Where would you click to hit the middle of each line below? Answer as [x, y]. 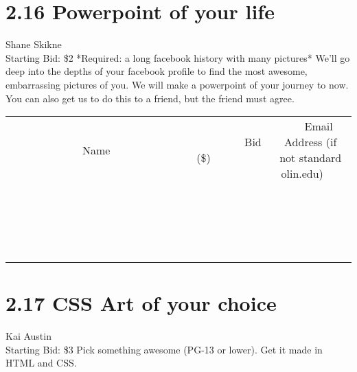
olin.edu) [302, 174]
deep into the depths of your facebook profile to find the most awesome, [157, 71]
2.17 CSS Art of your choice [141, 303]
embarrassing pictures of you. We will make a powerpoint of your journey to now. [177, 84]
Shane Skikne [34, 44]
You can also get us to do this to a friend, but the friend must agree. [150, 98]
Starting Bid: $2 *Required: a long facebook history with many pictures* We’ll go [178, 57]
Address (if [311, 142]
